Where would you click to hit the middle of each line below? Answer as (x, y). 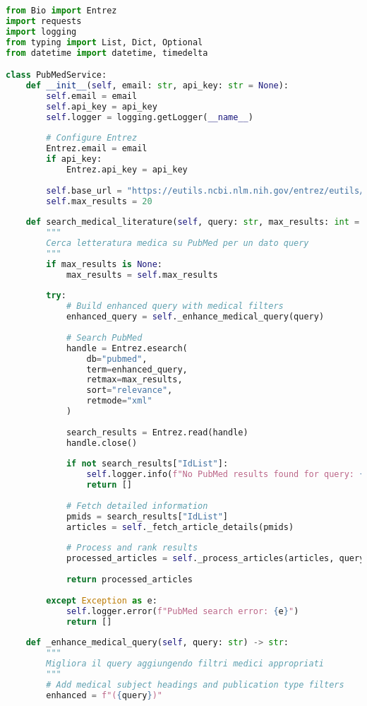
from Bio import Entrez (61, 11)
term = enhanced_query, (137, 369)
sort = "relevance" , (130, 390)
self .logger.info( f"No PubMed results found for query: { (225, 475)
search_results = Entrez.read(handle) (157, 432)
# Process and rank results (132, 548)
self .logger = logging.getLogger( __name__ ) (150, 117)
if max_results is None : (104, 264)
